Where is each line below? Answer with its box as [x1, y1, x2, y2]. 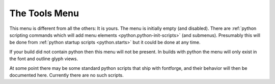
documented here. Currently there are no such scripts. [9, 72, 124, 78]
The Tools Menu [9, 8, 79, 19]
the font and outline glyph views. [9, 56, 78, 62]
